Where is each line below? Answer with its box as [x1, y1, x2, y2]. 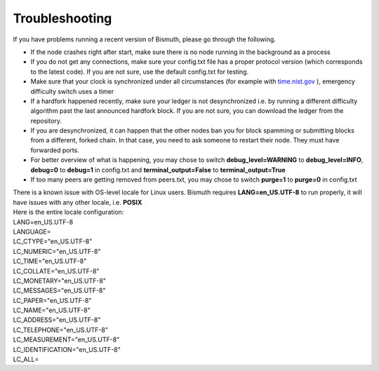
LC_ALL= [13, 355, 39, 364]
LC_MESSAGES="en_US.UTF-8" [13, 286, 106, 295]
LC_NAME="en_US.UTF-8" [13, 306, 91, 315]
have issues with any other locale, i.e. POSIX [13, 198, 142, 206]
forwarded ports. [30, 146, 80, 154]
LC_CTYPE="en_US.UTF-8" [13, 237, 93, 245]
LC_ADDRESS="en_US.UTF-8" [13, 316, 101, 324]
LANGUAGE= [13, 227, 52, 236]
